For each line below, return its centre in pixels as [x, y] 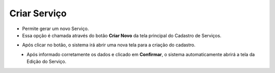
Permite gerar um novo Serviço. [56, 29]
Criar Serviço [38, 13]
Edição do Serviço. [46, 62]
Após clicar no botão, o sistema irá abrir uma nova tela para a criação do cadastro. [109, 45]
